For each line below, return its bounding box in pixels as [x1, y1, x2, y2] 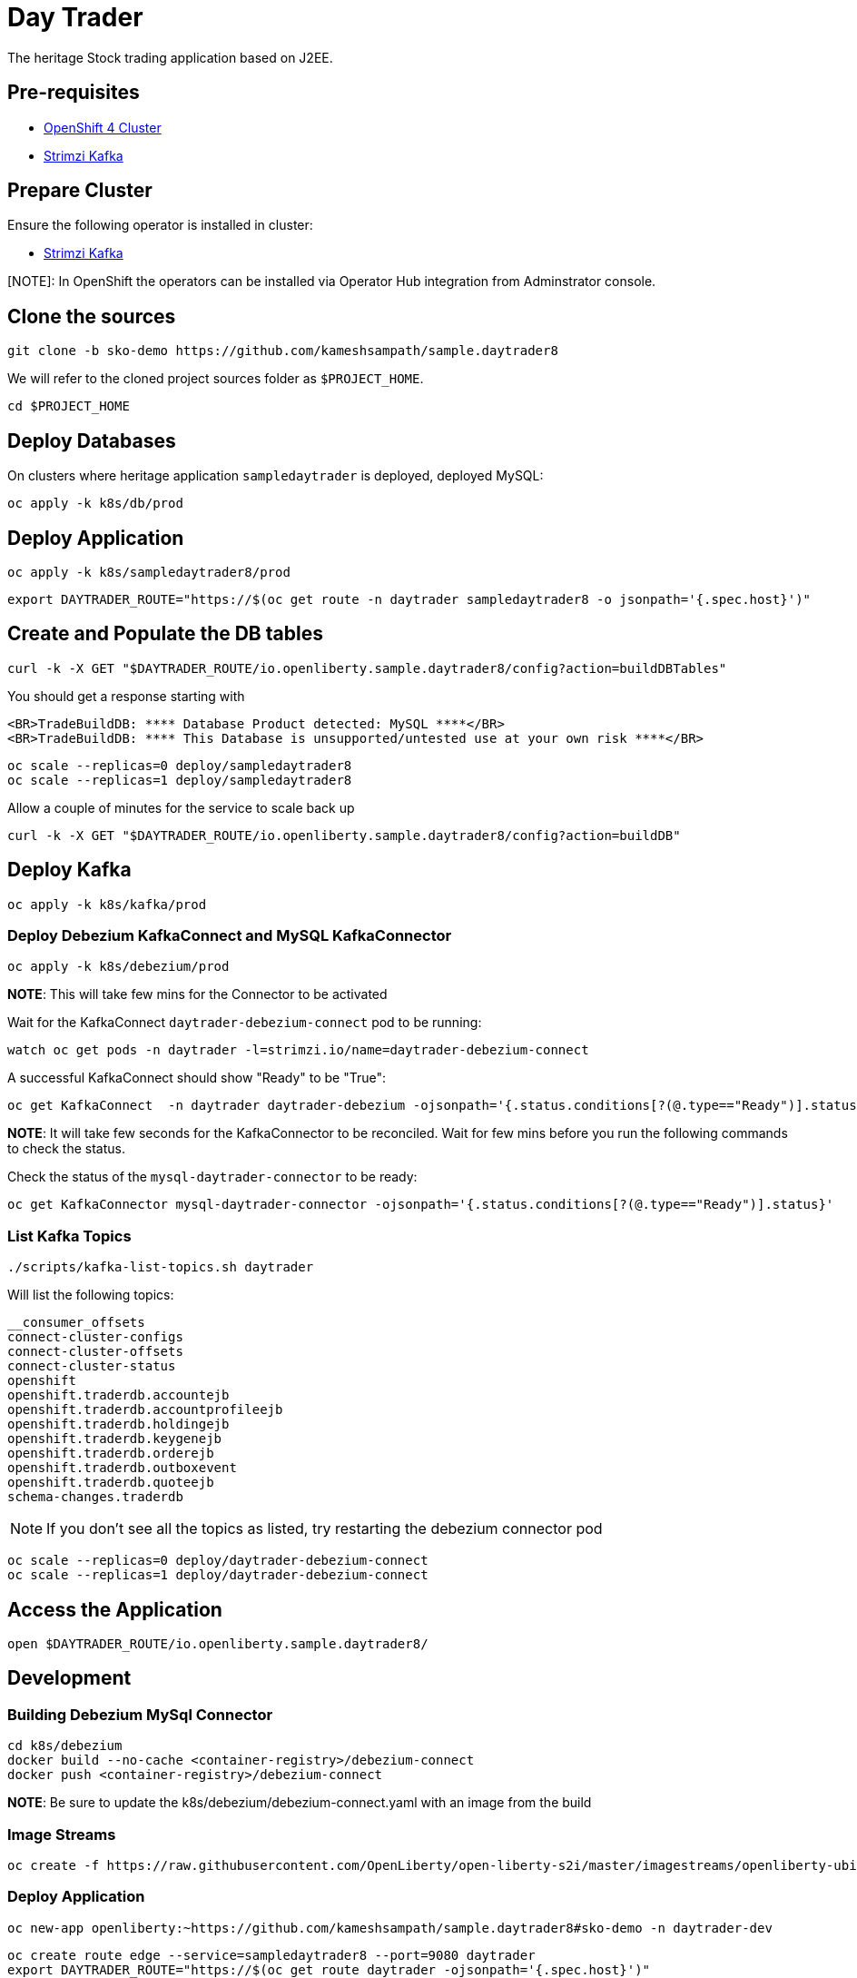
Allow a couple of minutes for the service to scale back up [7, 799, 355, 816]
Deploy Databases [7, 429, 176, 452]
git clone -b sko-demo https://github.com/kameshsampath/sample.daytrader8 [7, 343, 558, 359]
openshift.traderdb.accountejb [7, 1388, 230, 1403]
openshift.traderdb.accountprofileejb [7, 1402, 283, 1418]
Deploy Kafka [7, 858, 132, 882]
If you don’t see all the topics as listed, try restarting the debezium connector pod [46, 1519, 603, 1538]
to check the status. [7, 1141, 125, 1157]
